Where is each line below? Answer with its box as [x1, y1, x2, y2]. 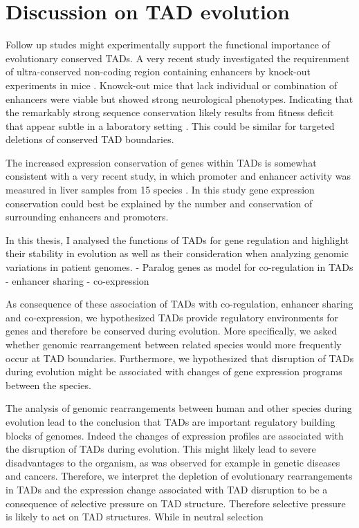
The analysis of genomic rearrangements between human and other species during [6, 401, 352, 415]
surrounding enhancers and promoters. [6, 209, 169, 224]
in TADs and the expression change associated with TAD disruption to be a [6, 482, 328, 496]
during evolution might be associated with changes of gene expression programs [6, 364, 342, 379]
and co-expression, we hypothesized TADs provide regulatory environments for [6, 310, 339, 324]
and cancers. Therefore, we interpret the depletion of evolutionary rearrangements [6, 469, 353, 483]
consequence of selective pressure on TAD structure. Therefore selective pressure [6, 496, 346, 510]
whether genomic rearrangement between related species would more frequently [6, 337, 342, 351]
